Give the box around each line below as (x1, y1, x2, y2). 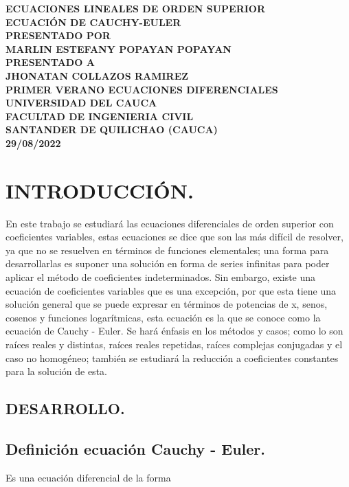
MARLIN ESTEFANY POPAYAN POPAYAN (5, 41, 232, 56)
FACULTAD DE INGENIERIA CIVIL (5, 109, 194, 123)
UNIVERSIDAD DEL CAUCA (5, 95, 157, 110)
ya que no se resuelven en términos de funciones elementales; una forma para (5, 242, 329, 257)
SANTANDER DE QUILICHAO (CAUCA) (5, 122, 218, 137)
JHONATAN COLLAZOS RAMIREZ (5, 68, 189, 82)
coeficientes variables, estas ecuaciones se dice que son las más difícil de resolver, (5, 229, 344, 244)
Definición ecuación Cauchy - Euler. (5, 438, 266, 459)
